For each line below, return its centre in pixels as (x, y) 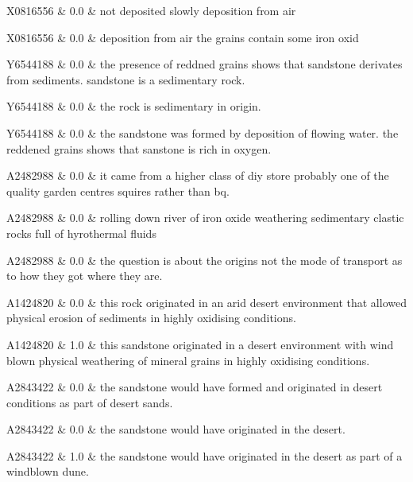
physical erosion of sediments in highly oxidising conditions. (151, 318)
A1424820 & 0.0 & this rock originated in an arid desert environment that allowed (206, 302)
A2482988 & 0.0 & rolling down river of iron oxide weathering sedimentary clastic (205, 218)
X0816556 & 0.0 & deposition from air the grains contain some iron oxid (183, 37)
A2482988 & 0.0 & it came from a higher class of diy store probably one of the (198, 175)
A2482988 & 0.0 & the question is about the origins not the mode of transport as (205, 260)
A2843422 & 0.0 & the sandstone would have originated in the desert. (176, 429)
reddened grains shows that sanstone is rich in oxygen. (139, 148)
